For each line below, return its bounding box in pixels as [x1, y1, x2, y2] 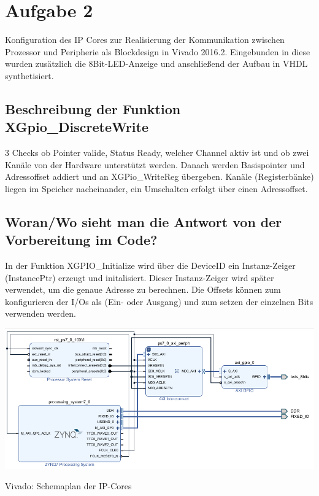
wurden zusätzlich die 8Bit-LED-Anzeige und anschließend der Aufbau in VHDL [5, 57, 308, 70]
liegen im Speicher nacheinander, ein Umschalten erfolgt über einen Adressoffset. [5, 182, 308, 195]
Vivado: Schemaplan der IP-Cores [5, 479, 132, 492]
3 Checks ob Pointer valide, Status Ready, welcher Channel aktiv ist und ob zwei [5, 146, 309, 159]
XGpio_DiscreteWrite [5, 117, 149, 136]
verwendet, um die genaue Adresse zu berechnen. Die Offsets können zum [5, 283, 281, 296]
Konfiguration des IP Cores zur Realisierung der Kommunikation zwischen [5, 33, 285, 46]
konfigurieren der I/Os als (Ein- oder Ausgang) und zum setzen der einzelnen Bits [5, 295, 313, 308]
